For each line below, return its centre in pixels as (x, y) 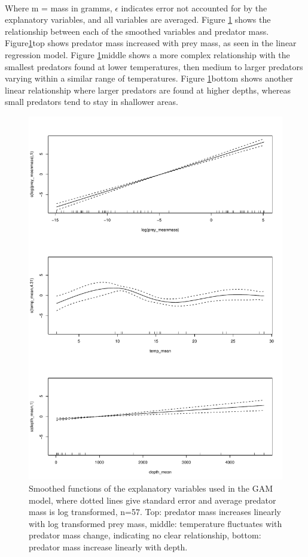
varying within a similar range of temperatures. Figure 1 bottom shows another (149, 78)
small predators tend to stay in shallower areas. (92, 102)
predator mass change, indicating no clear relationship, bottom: (145, 535)
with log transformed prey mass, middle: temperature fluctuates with (155, 523)
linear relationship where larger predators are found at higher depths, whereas (148, 90)
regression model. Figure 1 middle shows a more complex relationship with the (147, 54)
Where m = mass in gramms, (59, 7)
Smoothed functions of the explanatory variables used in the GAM (151, 488)
